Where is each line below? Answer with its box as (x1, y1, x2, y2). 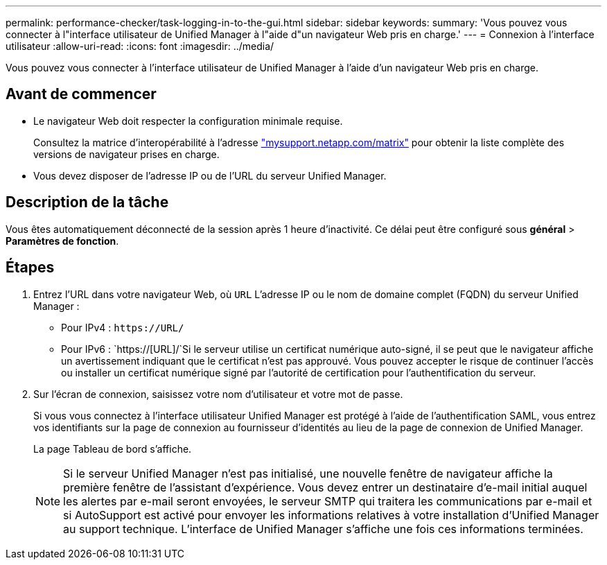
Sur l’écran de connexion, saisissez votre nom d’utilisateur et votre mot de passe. (33, 388, 403, 400)
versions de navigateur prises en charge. (33, 148, 220, 160)
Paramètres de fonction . (6, 234, 119, 247)
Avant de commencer (6, 85, 157, 103)
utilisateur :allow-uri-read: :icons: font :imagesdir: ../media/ (6, 40, 274, 52)
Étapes (6, 259, 55, 277)
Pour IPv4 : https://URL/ (61, 321, 184, 333)
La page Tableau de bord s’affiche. (33, 442, 192, 455)
